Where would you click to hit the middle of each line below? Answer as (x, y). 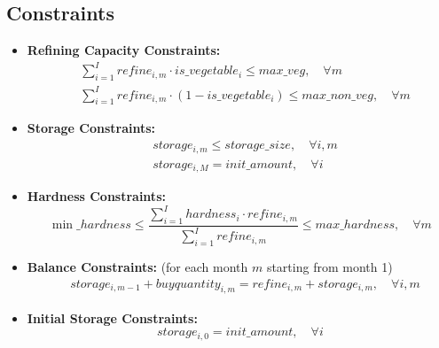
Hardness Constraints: (96, 196)
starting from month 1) (329, 267)
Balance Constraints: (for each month (137, 267)
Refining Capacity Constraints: (124, 50)
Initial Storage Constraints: (112, 317)
